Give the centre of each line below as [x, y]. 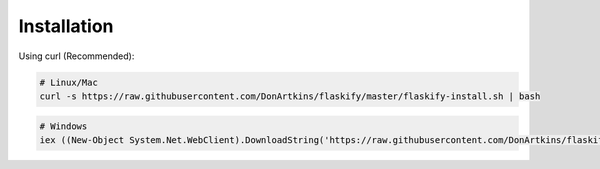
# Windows [63, 126]
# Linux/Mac [69, 82]
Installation [66, 26]
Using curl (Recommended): [76, 56]
